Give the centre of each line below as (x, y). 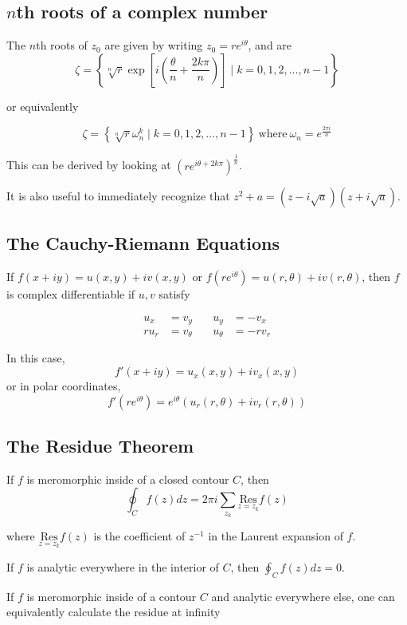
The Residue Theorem (100, 446)
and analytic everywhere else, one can (303, 596)
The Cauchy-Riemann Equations (143, 243)
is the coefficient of (139, 536)
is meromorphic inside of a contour (112, 596)
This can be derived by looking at (89, 165)
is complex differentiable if (71, 293)
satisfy (174, 293)
